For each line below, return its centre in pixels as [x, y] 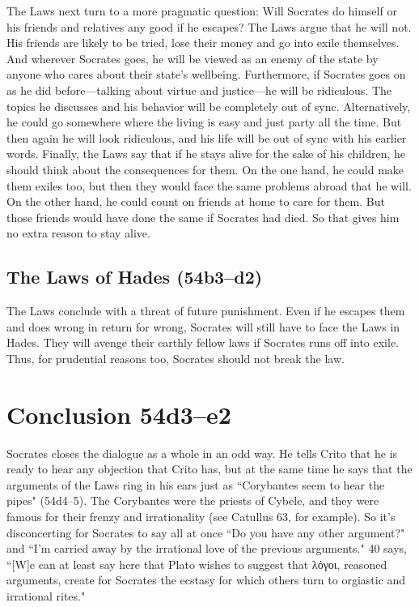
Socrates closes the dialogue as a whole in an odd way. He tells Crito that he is [202, 453]
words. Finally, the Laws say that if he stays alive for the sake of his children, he [206, 154]
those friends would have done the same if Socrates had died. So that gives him [203, 217]
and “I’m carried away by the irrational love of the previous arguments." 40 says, [207, 548]
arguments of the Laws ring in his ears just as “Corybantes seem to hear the [196, 484]
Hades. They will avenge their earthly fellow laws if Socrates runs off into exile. [203, 342]
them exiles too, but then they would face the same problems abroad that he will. [209, 185]
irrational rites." [46, 595]
